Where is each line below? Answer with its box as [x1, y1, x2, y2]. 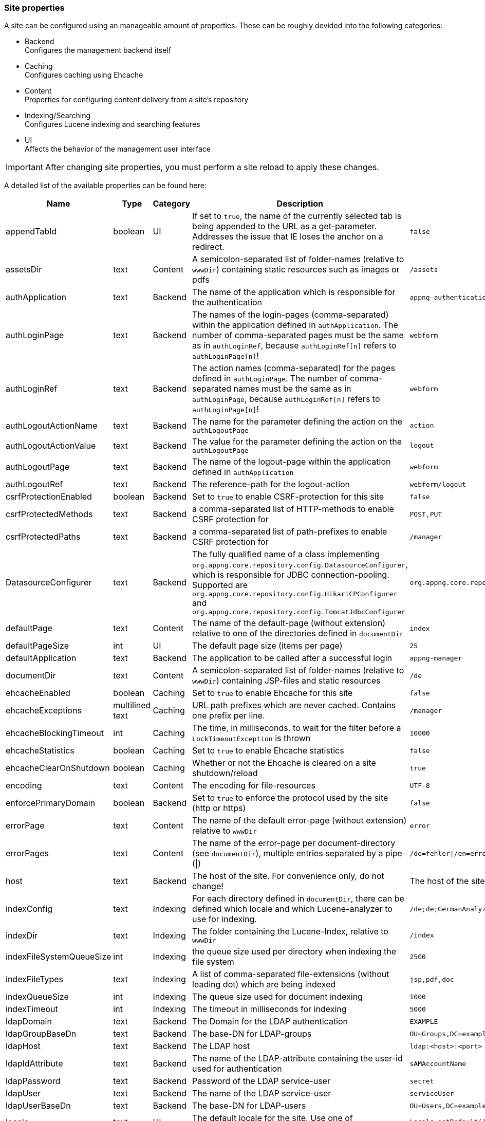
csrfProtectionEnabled [6, 491, 92, 502]
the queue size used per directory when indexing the [192, 946, 397, 957]
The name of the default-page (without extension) [192, 618, 386, 629]
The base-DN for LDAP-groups [192, 1028, 312, 1039]
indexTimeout [6, 1004, 58, 1015]
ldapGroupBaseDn [6, 1028, 77, 1039]
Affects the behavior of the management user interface [25, 144, 211, 154]
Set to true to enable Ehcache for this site [192, 688, 353, 699]
